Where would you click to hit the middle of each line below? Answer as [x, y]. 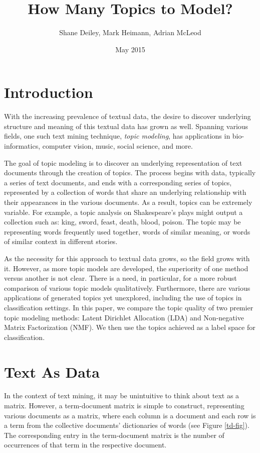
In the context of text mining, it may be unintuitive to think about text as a [122, 395]
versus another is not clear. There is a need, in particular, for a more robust [120, 278]
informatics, [22, 146]
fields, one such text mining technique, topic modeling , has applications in [117, 136]
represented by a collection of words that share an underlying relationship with [125, 192]
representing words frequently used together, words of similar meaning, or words [127, 231]
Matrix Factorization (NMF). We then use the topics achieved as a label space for [130, 327]
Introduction [49, 92]
